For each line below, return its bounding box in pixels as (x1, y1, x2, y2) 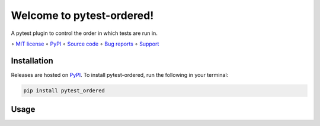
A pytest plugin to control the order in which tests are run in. (11, 30, 158, 37)
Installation (11, 56, 53, 66)
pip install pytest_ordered (23, 87, 105, 94)
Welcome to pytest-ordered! (11, 9, 154, 22)
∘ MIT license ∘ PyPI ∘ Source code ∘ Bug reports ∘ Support (11, 40, 159, 47)
